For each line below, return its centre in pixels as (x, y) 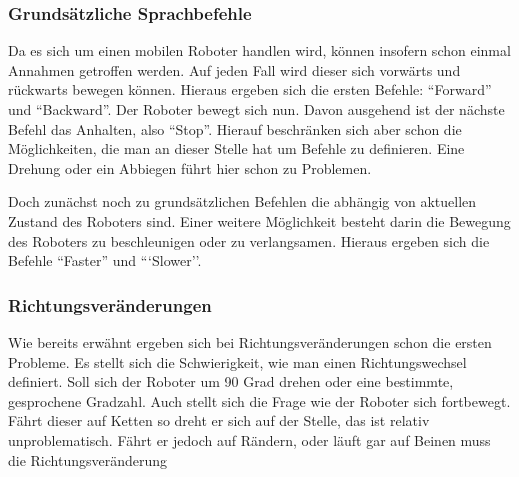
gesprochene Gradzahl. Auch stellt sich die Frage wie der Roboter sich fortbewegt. (259, 400)
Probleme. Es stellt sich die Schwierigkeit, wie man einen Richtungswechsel (237, 361)
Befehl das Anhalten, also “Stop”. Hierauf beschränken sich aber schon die (235, 128)
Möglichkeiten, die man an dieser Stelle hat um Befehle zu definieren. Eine (236, 148)
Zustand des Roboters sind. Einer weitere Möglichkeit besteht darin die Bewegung (259, 220)
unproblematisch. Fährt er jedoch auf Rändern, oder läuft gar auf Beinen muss (249, 439)
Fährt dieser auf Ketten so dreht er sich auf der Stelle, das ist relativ (219, 420)
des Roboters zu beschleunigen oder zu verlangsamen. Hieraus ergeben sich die (249, 240)
